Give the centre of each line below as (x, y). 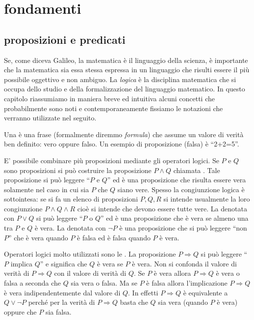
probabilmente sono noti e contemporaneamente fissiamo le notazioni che (114, 108)
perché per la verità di (62, 302)
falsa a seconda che (33, 283)
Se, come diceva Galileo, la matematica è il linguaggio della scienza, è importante (126, 60)
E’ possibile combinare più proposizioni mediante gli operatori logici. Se (112, 160)
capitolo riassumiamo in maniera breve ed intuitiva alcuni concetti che (109, 98)
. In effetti (143, 292)
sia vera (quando (183, 302)
